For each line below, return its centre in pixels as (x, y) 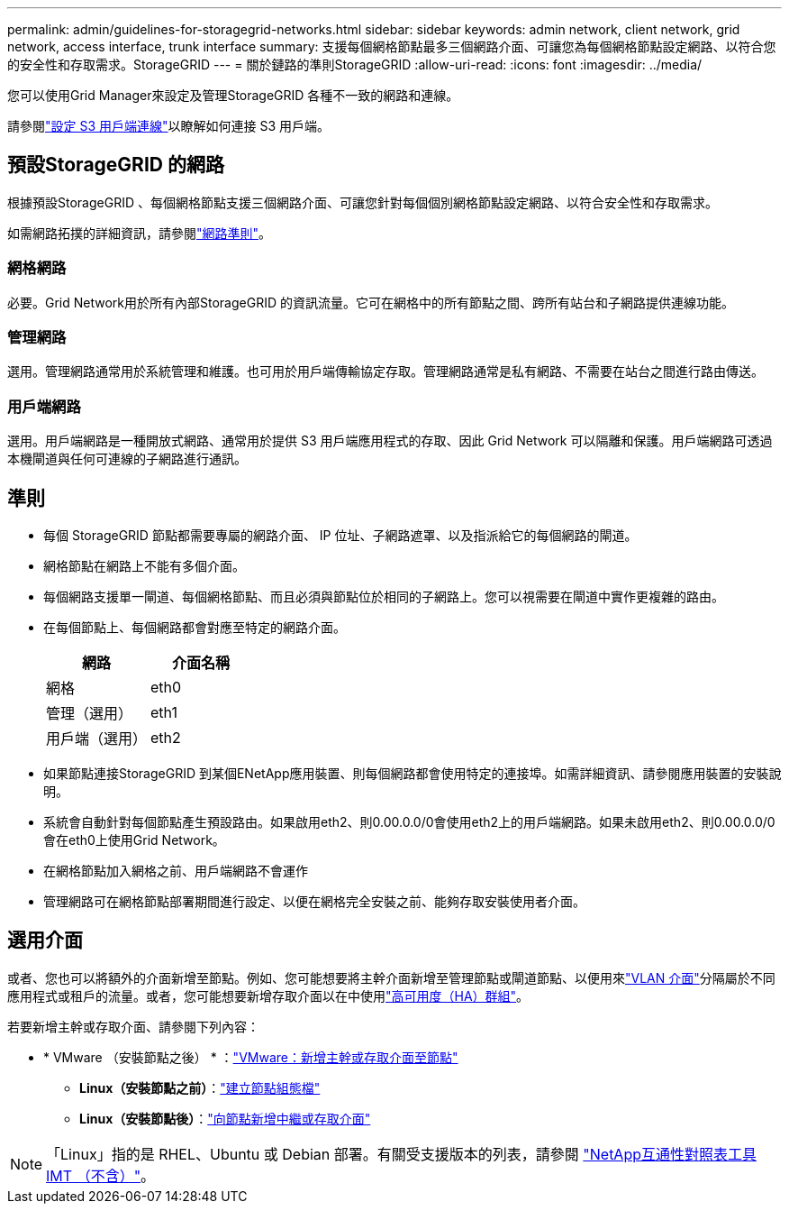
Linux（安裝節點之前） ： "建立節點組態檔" (200, 1087)
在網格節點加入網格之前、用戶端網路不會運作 (176, 870)
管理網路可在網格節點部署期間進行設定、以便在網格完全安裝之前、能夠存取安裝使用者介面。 (314, 901)
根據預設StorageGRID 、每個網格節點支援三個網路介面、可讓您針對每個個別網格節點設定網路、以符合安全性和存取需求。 (363, 202)
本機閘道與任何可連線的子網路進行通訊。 (127, 459)
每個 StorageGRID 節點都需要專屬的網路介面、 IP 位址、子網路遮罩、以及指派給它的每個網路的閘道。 (340, 535)
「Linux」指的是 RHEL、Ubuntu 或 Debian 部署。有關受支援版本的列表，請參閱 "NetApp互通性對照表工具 (402, 1154)
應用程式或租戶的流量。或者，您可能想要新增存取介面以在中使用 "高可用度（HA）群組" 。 (268, 995)
